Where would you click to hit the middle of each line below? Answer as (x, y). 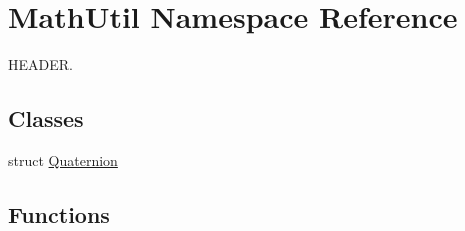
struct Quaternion (63, 159)
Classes (46, 118)
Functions (59, 213)
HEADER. (40, 64)
